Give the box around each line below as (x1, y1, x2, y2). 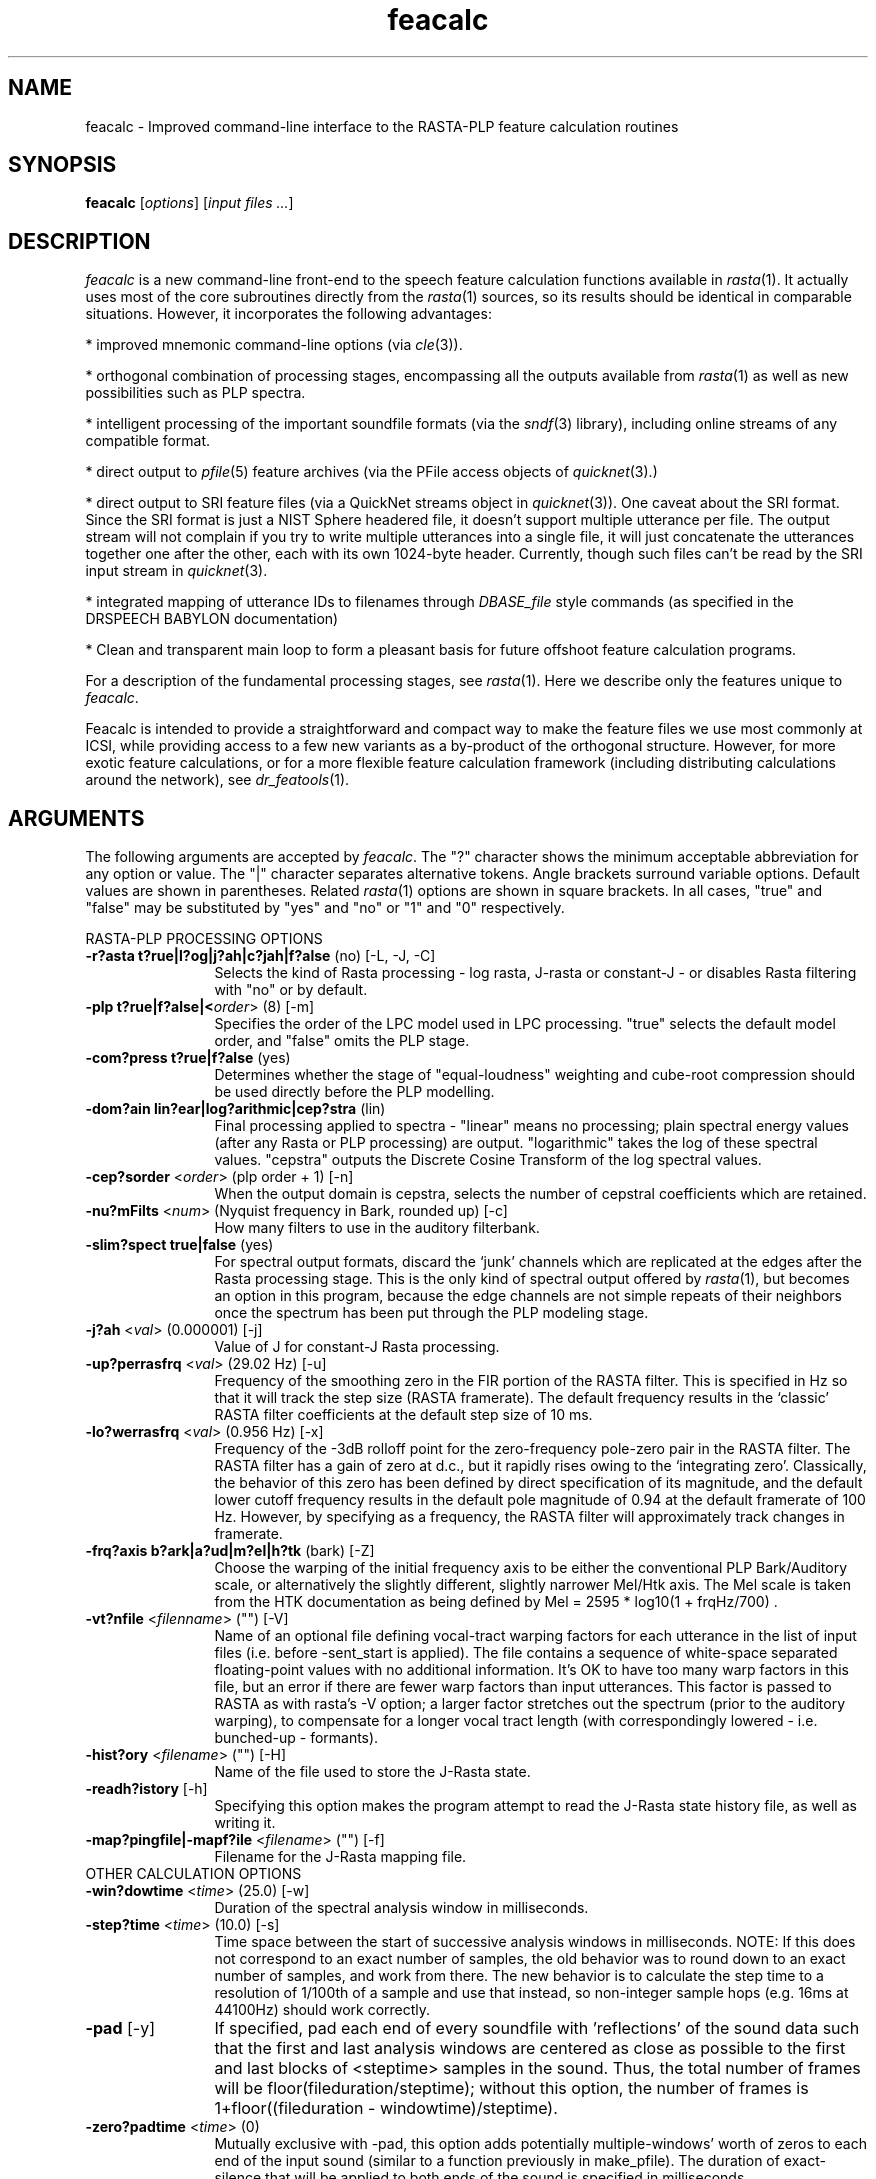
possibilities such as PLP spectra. (85, 384, 306, 402)
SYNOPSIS (8, 152, 117, 178)
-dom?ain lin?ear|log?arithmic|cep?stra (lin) (85, 1100, 386, 1118)
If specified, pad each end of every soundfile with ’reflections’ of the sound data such (214, 2018, 860, 2039)
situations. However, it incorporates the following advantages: (85, 305, 492, 323)
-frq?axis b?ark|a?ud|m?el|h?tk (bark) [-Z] (85, 1542, 375, 1560)
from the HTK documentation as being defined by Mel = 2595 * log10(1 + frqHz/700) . (214, 1593, 778, 1611)
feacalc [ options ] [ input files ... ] (85, 194, 294, 212)
